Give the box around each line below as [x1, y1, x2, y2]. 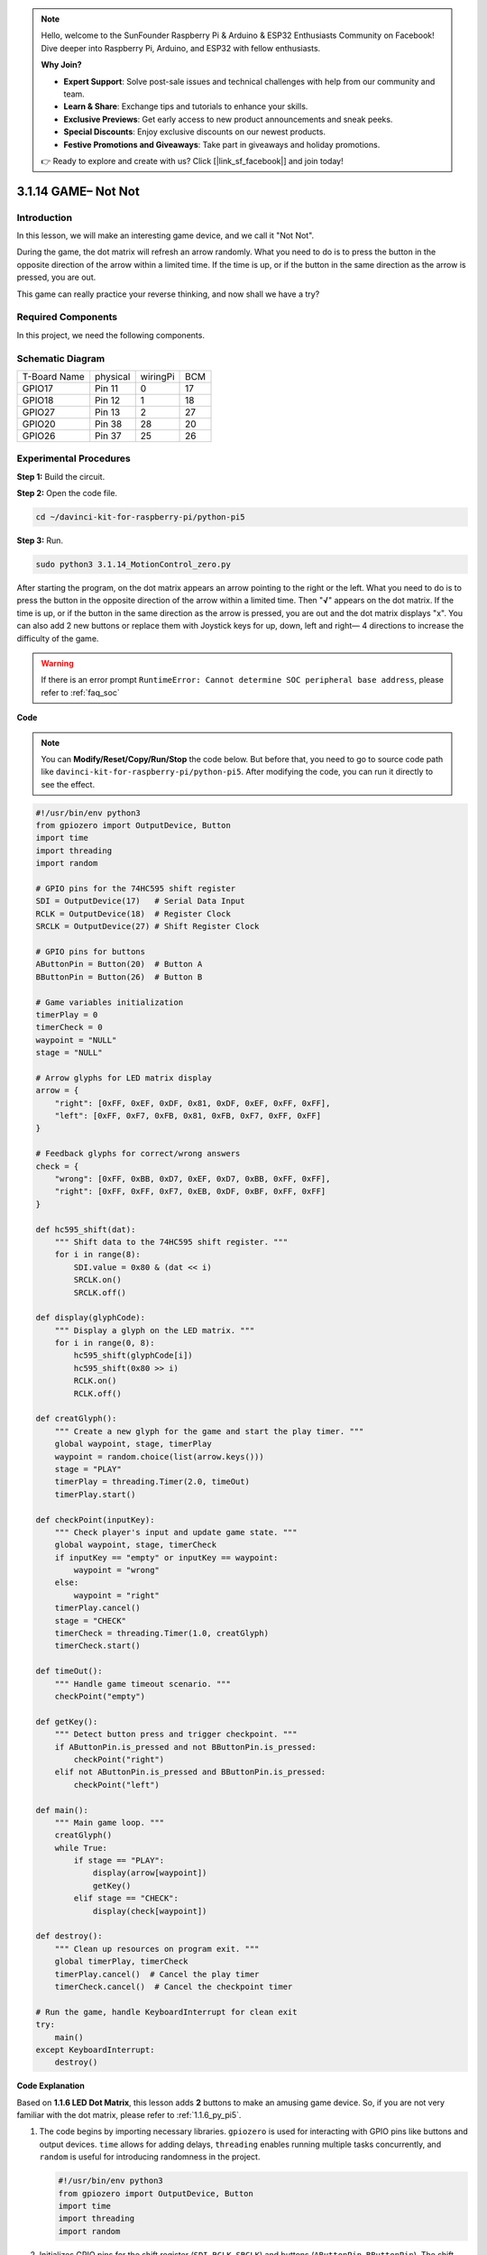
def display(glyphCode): [35, 1312, 146, 1323]
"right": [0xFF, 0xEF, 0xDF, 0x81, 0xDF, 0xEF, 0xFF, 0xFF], [54, 1098, 331, 1109]
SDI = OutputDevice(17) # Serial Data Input [35, 896, 245, 907]
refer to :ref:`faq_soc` [41, 686, 121, 698]
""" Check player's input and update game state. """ [54, 1527, 298, 1537]
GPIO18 [22, 393, 54, 406]
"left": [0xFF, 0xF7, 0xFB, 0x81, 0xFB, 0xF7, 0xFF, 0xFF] [54, 1110, 322, 1121]
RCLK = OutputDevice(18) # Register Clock [35, 908, 232, 919]
